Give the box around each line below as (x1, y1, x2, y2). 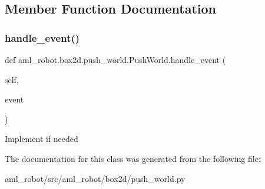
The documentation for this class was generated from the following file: (5, 152, 261, 164)
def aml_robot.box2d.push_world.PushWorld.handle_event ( (5, 54, 226, 65)
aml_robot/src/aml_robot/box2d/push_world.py (5, 172, 185, 184)
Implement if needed (5, 132, 78, 145)
